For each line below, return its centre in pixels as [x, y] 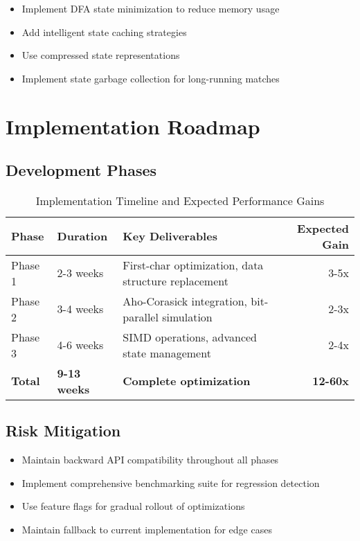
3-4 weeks [80, 309]
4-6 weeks [80, 345]
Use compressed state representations [101, 55]
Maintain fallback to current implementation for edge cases [147, 529]
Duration [82, 236]
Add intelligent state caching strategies [104, 32]
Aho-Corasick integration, [185, 301]
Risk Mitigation [63, 431]
